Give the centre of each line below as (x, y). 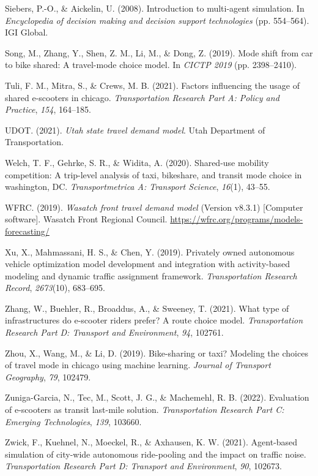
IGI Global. (27, 32)
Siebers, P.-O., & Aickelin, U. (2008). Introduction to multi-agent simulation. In (155, 8)
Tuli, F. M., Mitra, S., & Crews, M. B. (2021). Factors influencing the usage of (153, 85)
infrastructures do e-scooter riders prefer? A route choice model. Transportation (154, 320)
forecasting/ (27, 231)
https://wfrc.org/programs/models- (237, 219)
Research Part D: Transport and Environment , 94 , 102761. (114, 332)
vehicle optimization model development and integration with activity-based (148, 264)
